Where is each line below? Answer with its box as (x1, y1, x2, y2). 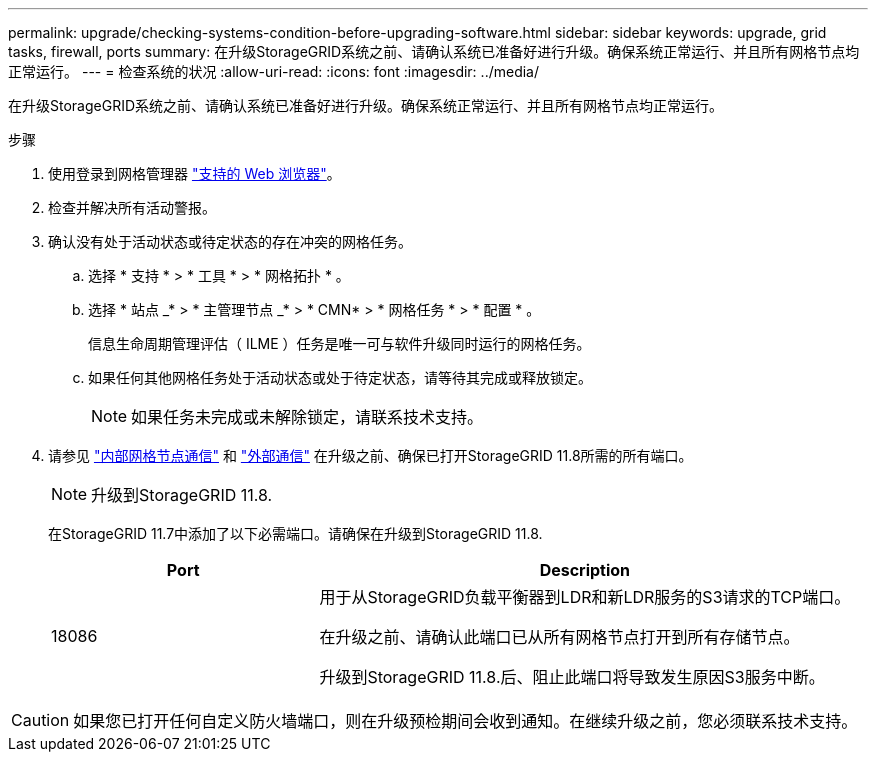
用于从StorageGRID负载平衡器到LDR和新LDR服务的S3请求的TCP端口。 (319, 587, 851, 607)
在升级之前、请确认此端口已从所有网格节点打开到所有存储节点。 (319, 627, 800, 647)
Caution (11, 710, 70, 730)
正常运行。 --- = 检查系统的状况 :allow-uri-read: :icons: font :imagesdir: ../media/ (8, 63, 540, 80)
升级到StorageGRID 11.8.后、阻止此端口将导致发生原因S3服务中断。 (319, 667, 825, 687)
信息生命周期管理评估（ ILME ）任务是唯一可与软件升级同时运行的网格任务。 (88, 335, 591, 352)
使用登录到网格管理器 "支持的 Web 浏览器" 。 (48, 165, 341, 182)
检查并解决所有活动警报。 (48, 199, 216, 216)
